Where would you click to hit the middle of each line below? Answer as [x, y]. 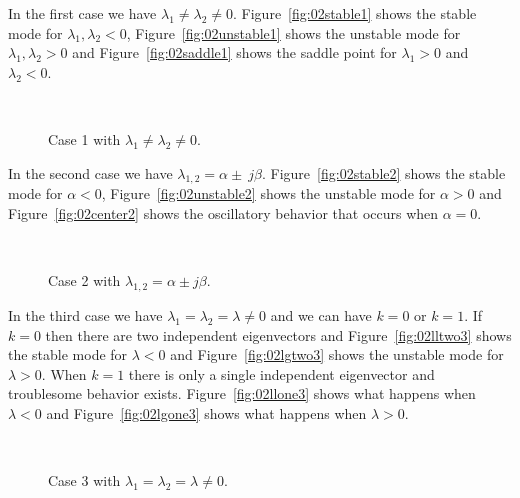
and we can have [321, 314]
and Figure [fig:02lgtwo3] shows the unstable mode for [337, 354]
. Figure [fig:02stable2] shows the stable [383, 172]
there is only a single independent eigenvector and [281, 373]
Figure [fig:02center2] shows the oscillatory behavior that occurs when [223, 212]
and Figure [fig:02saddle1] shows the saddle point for [234, 52]
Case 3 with [84, 480]
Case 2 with [84, 280]
